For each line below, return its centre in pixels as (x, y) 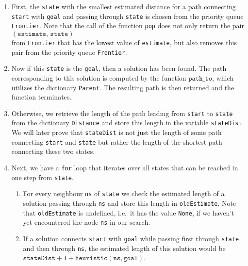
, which (223, 77)
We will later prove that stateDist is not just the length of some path (116, 132)
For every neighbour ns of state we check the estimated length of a (124, 193)
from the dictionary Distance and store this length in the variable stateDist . (128, 123)
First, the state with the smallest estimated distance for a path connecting (124, 6)
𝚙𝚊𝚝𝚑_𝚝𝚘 (200, 78)
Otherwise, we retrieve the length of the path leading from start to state (122, 113)
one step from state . (42, 177)
